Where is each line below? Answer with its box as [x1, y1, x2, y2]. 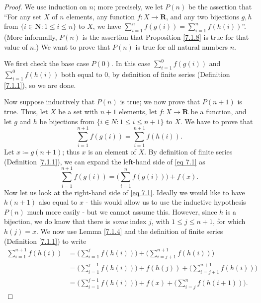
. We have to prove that [180, 116, 253, 126]
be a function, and [190, 106, 247, 116]
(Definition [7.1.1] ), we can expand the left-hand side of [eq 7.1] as [4, 156, 205, 166]
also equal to [38, 197, 78, 207]
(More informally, [4, 31, 57, 42]
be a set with [58, 106, 98, 116]
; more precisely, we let [93, 1, 163, 11]
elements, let [118, 106, 157, 116]
